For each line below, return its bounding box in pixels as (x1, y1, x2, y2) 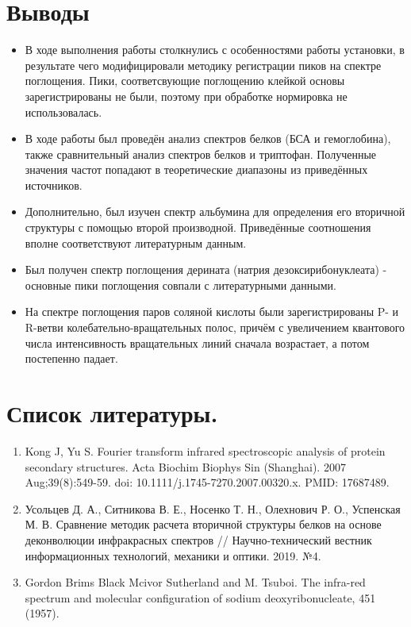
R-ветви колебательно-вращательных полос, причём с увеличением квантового (25, 319, 405, 336)
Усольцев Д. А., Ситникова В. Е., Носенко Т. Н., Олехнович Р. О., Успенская (25, 500, 401, 517)
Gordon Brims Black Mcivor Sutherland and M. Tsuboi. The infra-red (25, 574, 366, 590)
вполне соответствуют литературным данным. (25, 234, 247, 251)
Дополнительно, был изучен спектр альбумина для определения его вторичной (25, 203, 405, 220)
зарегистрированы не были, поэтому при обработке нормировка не (25, 87, 348, 104)
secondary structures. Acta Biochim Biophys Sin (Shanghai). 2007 (25, 458, 346, 475)
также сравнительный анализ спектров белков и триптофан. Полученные (25, 145, 377, 162)
